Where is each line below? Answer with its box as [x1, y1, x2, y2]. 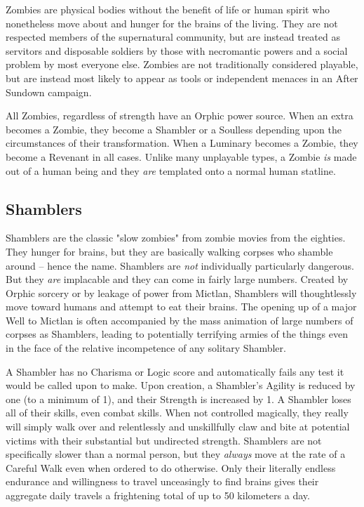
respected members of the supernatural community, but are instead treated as [6, 29, 340, 44]
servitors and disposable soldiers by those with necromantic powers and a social [6, 43, 348, 58]
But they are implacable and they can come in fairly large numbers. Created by [6, 272, 349, 287]
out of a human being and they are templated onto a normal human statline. [6, 163, 336, 178]
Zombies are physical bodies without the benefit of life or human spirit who [6, 2, 330, 16]
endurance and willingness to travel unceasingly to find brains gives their [6, 474, 319, 489]
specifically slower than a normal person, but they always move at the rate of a [6, 447, 346, 461]
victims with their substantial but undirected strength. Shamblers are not [6, 433, 322, 447]
